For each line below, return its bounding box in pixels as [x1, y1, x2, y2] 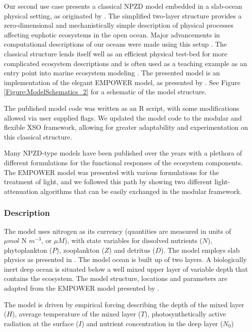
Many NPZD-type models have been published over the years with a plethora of [4, 148, 242, 158]
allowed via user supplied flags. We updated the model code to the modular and [4, 112, 242, 122]
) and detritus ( [109, 245, 155, 255]
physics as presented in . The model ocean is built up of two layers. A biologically [4, 254, 247, 264]
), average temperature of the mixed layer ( [12, 309, 141, 319]
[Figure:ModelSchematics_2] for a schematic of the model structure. [4, 87, 207, 97]
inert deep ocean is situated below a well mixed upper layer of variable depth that [4, 263, 248, 274]
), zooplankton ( [56, 245, 105, 255]
